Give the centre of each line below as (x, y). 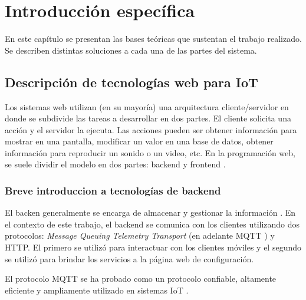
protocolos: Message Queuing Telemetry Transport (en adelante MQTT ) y (140, 235)
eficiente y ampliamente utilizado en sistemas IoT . (97, 290)
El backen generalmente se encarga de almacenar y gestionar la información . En (150, 212)
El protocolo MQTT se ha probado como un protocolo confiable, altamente (141, 278)
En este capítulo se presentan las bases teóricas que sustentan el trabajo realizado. (153, 39)
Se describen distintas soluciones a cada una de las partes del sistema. (131, 50)
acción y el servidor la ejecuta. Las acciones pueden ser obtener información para (151, 129)
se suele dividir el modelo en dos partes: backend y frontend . (115, 164)
